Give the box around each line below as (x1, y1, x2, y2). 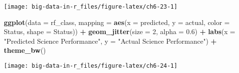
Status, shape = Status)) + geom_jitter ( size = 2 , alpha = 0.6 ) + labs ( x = (4, 26, 236, 36)
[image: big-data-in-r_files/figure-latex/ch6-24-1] (4, 62, 177, 70)
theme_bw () (4, 45, 46, 55)
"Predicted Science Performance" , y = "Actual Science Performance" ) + (4, 36, 217, 46)
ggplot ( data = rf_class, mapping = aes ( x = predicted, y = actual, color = (4, 17, 230, 27)
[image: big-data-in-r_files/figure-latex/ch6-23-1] (4, 3, 177, 10)
